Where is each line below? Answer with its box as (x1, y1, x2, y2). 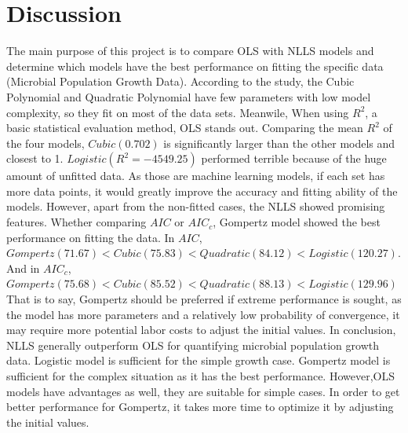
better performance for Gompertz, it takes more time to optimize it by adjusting (6, 398, 394, 415)
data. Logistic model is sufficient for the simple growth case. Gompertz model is (6, 352, 391, 369)
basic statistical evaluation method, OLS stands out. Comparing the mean (6, 119, 363, 136)
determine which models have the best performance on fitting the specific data (6, 57, 384, 74)
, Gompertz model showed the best (213, 214, 381, 230)
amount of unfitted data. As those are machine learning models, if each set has (6, 167, 385, 184)
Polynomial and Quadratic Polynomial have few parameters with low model (6, 88, 371, 105)
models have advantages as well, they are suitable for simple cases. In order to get (6, 383, 400, 399)
